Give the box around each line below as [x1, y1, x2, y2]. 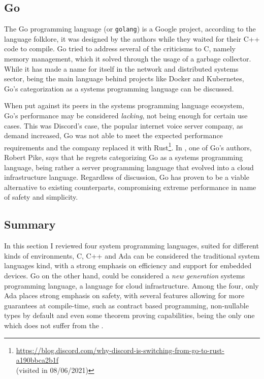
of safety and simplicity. [4, 192, 78, 202]
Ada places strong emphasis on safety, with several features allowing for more [4, 290, 245, 301]
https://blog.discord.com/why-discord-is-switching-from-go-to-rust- [16, 344, 224, 355]
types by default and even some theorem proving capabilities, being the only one [4, 310, 255, 321]
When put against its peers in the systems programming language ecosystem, [4, 100, 244, 111]
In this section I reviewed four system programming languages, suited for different [4, 240, 259, 251]
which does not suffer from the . [4, 320, 104, 330]
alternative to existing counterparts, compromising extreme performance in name [4, 181, 256, 192]
